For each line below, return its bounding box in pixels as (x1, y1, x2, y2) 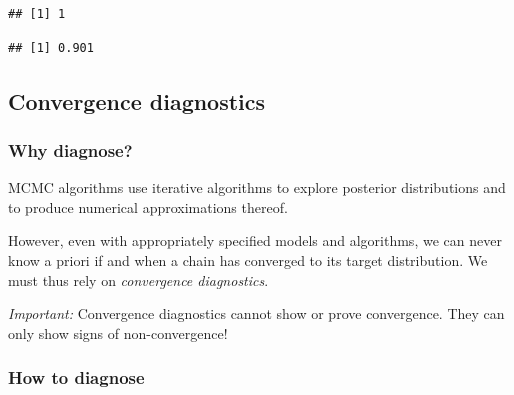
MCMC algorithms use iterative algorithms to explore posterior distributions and (8, 177, 506, 198)
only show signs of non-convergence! (8, 322, 228, 343)
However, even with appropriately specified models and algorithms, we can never (8, 230, 502, 251)
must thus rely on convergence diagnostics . (8, 269, 269, 290)
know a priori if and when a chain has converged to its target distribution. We (8, 249, 488, 270)
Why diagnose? (8, 137, 133, 162)
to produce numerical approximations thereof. (8, 196, 288, 217)
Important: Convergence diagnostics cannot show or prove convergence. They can (8, 303, 505, 324)
